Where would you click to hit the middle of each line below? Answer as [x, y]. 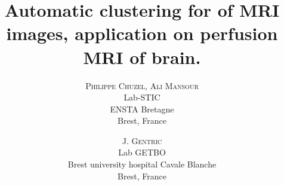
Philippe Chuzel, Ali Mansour [142, 85]
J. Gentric [142, 140]
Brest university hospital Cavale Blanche [142, 164]
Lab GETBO [142, 152]
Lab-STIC [142, 97]
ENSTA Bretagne [142, 109]
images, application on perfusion [142, 33]
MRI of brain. [142, 57]
